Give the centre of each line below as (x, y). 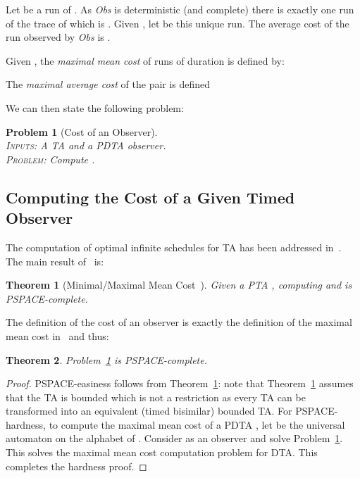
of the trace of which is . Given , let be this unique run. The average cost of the (178, 23)
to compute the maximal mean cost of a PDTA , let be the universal (197, 424)
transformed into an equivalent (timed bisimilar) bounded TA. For (149, 411)
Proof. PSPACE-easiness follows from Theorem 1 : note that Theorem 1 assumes (180, 383)
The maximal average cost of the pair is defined (108, 84)
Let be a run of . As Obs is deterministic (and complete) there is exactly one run (180, 9)
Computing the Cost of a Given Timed (150, 197)
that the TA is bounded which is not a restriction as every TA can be (156, 397)
